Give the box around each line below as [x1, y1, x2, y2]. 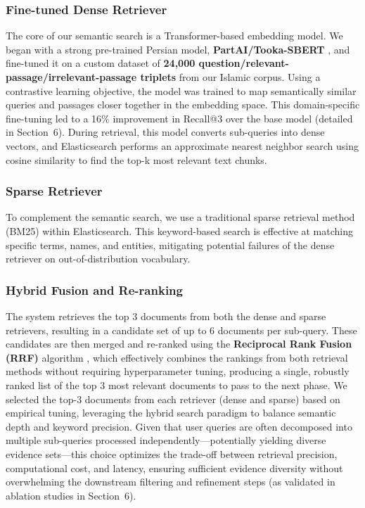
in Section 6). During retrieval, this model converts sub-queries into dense [6, 125, 325, 139]
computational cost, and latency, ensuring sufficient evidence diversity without [6, 460, 343, 475]
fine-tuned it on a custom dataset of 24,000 [6, 56, 196, 70]
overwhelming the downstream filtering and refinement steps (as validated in [6, 474, 335, 489]
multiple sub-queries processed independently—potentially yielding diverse [6, 433, 326, 447]
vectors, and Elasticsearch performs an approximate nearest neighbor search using [6, 138, 359, 153]
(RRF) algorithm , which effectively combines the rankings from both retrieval [6, 350, 348, 364]
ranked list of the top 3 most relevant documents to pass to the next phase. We [6, 377, 347, 392]
